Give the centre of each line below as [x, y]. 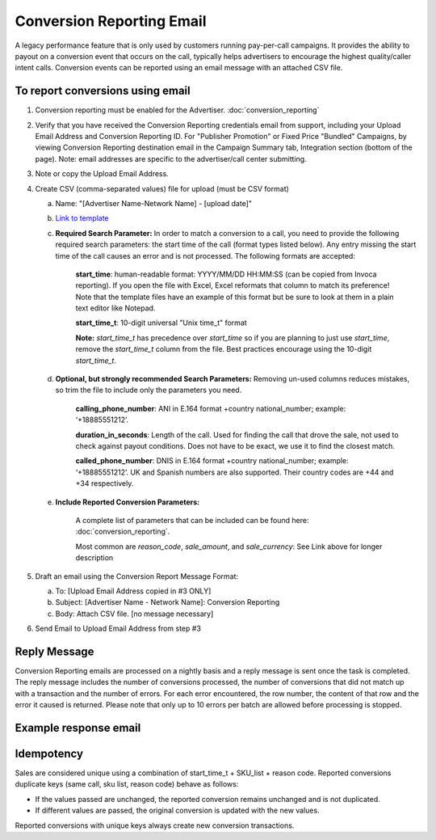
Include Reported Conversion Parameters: [128, 502]
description [94, 558]
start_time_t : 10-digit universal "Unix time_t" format [161, 323]
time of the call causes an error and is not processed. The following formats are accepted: [205, 255]
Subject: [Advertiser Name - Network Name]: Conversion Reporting [168, 602]
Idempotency [49, 753]
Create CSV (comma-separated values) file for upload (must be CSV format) [162, 188]
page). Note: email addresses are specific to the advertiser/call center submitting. [171, 158]
